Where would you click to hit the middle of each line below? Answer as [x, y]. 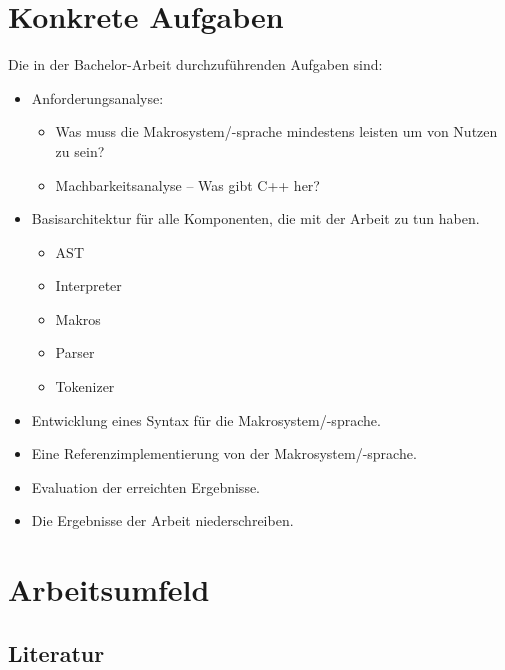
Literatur [56, 652]
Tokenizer [85, 386]
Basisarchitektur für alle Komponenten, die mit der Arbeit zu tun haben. [255, 218]
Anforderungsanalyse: [97, 97]
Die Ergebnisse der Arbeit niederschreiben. [162, 520]
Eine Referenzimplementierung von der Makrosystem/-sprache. [224, 453]
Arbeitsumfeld [109, 589]
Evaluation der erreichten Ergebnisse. [146, 486]
